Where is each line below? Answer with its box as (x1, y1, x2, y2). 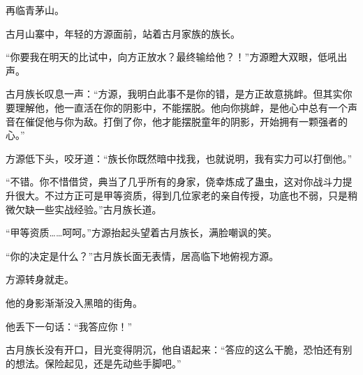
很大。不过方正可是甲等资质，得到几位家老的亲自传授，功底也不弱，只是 (15, 187, 348, 202)
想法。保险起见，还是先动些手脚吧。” (15, 355, 181, 370)
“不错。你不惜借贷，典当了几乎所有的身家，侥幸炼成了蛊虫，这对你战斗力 (6, 174, 343, 189)
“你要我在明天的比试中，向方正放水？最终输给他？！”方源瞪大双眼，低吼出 (6, 49, 348, 64)
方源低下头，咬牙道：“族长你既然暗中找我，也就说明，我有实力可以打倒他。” (6, 151, 353, 165)
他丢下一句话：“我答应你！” (6, 319, 133, 333)
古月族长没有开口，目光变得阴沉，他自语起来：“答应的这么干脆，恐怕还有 (6, 342, 343, 357)
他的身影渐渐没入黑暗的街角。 (6, 295, 142, 309)
